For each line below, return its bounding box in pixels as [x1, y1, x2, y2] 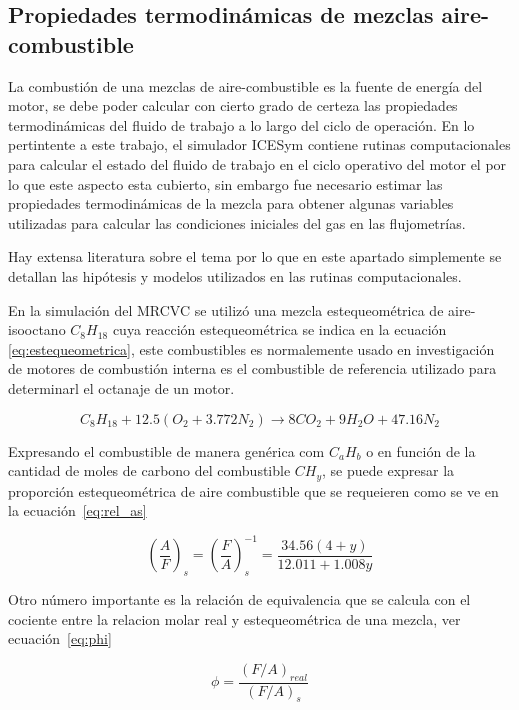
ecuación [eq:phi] [8, 628, 112, 649]
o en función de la [366, 440, 476, 461]
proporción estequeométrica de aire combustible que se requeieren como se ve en [8, 480, 499, 501]
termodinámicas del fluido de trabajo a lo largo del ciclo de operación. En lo [8, 114, 475, 135]
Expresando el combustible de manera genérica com [8, 440, 325, 461]
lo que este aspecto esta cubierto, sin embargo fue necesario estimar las [8, 173, 443, 194]
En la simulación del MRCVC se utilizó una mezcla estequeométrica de [8, 299, 444, 320]
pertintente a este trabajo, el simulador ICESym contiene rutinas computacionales [8, 134, 511, 155]
